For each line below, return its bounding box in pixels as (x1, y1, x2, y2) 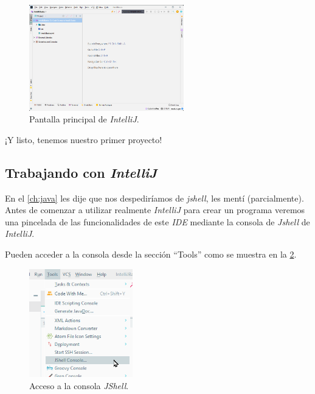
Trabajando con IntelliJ (5, 163, 157, 181)
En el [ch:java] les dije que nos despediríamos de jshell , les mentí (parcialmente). (5, 191, 304, 204)
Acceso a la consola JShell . (29, 379, 129, 392)
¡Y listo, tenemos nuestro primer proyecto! (5, 133, 162, 146)
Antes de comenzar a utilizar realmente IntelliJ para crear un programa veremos (5, 203, 305, 216)
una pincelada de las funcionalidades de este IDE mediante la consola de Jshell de (5, 215, 310, 228)
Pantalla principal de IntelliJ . (29, 113, 139, 125)
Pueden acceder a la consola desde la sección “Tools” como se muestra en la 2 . (5, 247, 297, 260)
